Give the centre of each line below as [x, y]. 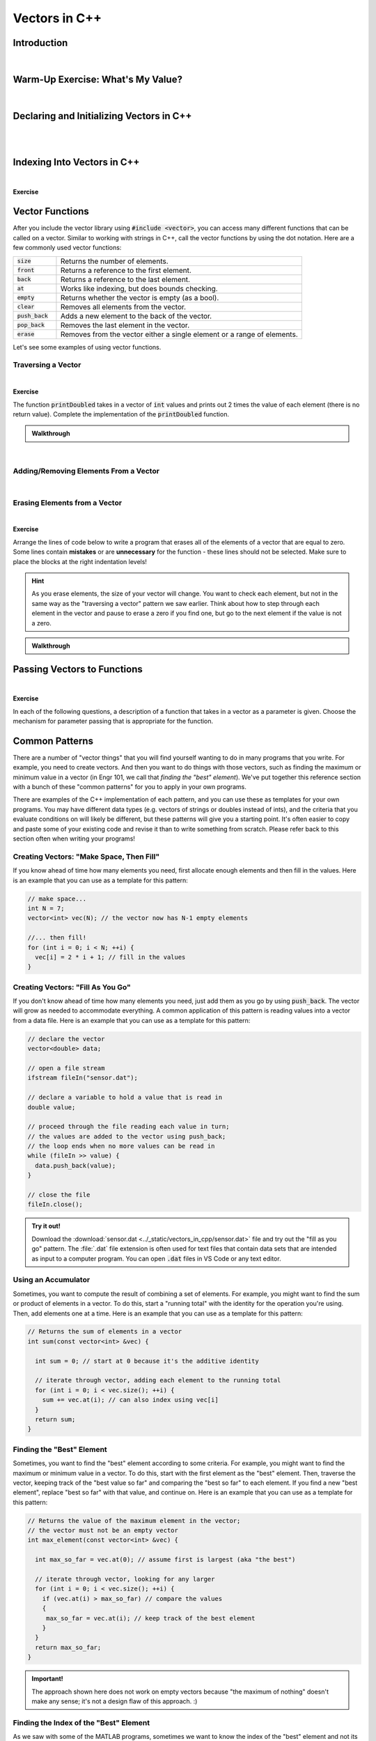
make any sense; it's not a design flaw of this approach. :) [115, 1701]
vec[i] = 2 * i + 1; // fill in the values [110, 957]
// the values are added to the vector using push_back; [127, 1136]
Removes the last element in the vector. [125, 325]
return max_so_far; [68, 1647]
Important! [47, 1679]
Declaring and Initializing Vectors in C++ [102, 116]
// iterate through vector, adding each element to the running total [158, 1380]
